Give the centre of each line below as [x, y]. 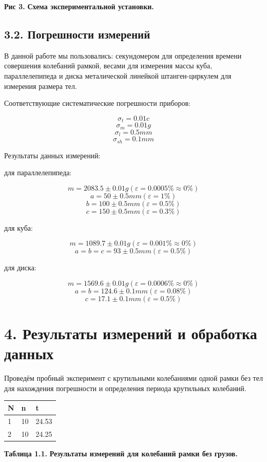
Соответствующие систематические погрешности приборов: [98, 103]
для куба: [18, 227]
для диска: [20, 267]
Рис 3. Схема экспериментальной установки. [79, 6]
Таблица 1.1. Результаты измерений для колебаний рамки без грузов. [121, 453]
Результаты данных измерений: [52, 155]
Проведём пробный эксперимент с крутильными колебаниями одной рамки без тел [133, 378]
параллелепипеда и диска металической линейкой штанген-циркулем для [118, 75]
